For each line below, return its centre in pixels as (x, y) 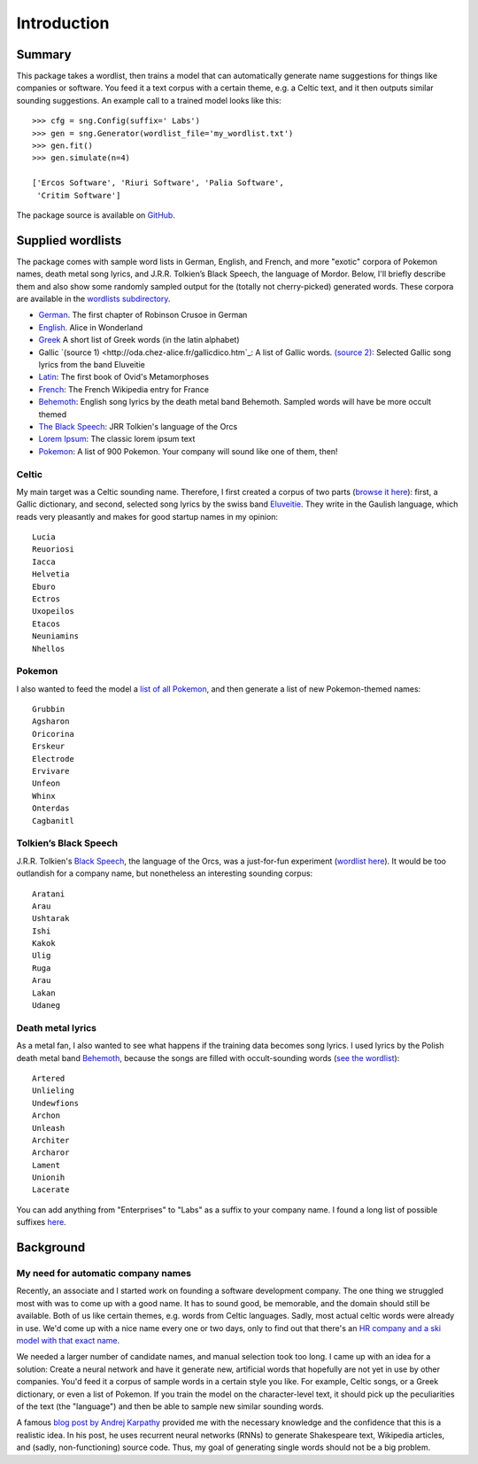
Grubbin (49, 709)
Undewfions (56, 1103)
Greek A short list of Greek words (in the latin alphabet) (139, 340)
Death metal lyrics (57, 1027)
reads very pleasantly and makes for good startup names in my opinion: (147, 516)
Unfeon (46, 783)
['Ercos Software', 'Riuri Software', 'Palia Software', (158, 183)
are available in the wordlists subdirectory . (93, 299)
